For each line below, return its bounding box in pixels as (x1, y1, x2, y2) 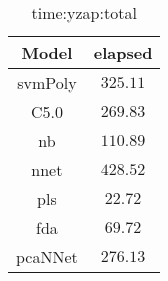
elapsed (93, 41, 153, 64)
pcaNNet (16, 245, 78, 268)
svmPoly (17, 71, 77, 94)
